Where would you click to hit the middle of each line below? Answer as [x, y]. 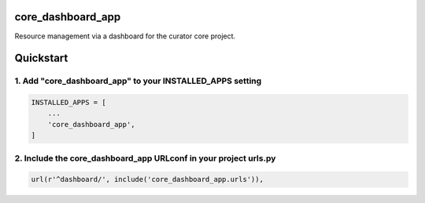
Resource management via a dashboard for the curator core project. [125, 36]
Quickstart [41, 58]
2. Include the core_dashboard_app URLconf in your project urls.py [145, 158]
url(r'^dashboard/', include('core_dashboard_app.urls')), [147, 179]
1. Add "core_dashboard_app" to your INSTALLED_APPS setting [138, 81]
